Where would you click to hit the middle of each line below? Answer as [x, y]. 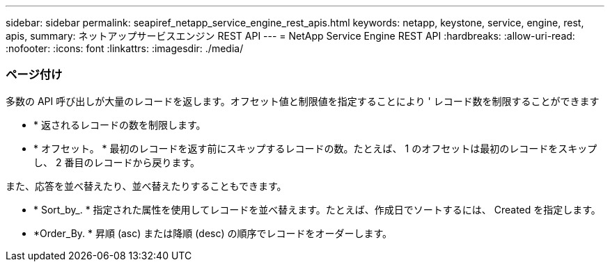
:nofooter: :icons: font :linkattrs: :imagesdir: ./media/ [125, 48]
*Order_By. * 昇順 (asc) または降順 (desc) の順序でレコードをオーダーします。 [213, 233]
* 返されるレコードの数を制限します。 [120, 124]
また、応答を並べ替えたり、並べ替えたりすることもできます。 [146, 186]
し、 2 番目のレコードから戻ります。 [117, 162]
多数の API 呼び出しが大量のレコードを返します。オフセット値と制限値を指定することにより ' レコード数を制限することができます [303, 101]
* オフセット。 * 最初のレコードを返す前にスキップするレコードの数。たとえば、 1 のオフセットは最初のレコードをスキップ [315, 148]
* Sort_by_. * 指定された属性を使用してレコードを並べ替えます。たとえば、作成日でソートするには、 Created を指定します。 [317, 209]
